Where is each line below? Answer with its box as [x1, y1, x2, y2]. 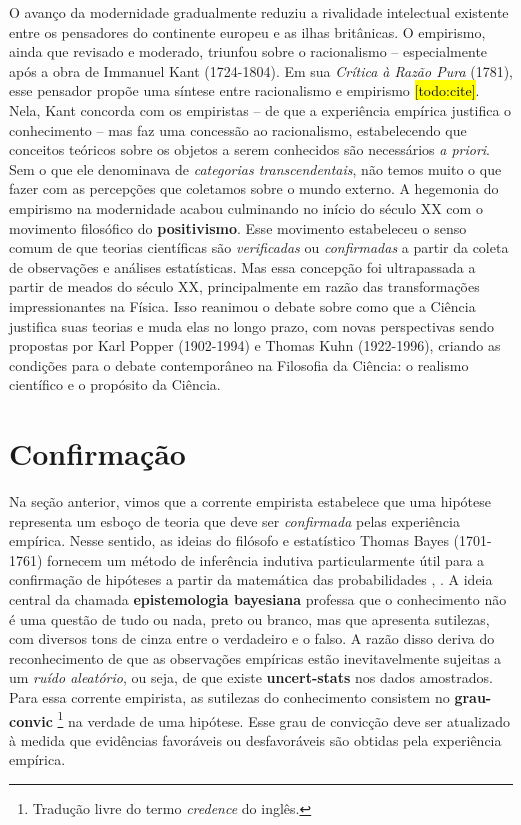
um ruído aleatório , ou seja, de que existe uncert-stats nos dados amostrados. [9, 667, 493, 688]
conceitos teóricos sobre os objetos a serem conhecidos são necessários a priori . [9, 139, 491, 160]
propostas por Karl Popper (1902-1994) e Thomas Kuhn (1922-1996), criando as [9, 335, 501, 356]
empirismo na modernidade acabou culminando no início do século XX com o [9, 197, 483, 218]
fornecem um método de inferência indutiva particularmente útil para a [47, 549, 485, 570]
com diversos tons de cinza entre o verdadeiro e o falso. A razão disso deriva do [9, 628, 495, 649]
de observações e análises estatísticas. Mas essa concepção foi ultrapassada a [9, 256, 476, 277]
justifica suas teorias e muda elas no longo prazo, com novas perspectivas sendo [9, 315, 494, 336]
